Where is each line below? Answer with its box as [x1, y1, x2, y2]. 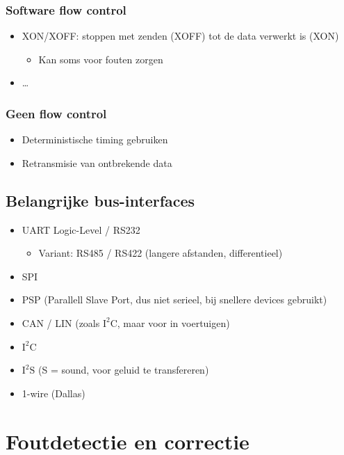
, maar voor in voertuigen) [117, 315, 230, 330]
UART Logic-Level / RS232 [22, 222, 140, 237]
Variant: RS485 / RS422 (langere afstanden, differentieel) [38, 246, 283, 260]
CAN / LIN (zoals [22, 315, 100, 330]
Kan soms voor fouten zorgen [38, 51, 163, 66]
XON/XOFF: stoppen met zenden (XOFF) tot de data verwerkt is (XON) [22, 29, 339, 43]
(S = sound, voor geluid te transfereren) [38, 362, 209, 377]
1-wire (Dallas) [22, 385, 85, 400]
